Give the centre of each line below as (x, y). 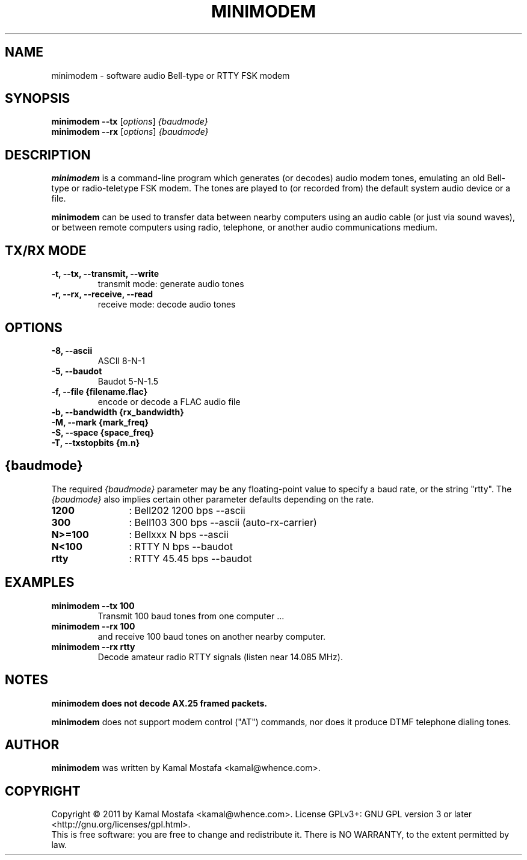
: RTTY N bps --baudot (181, 546)
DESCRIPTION (48, 155)
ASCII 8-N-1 (121, 360)
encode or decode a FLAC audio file (169, 401)
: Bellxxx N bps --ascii (179, 534)
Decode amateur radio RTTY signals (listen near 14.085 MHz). (220, 657)
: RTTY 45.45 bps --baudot (190, 558)
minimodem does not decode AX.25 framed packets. (159, 703)
